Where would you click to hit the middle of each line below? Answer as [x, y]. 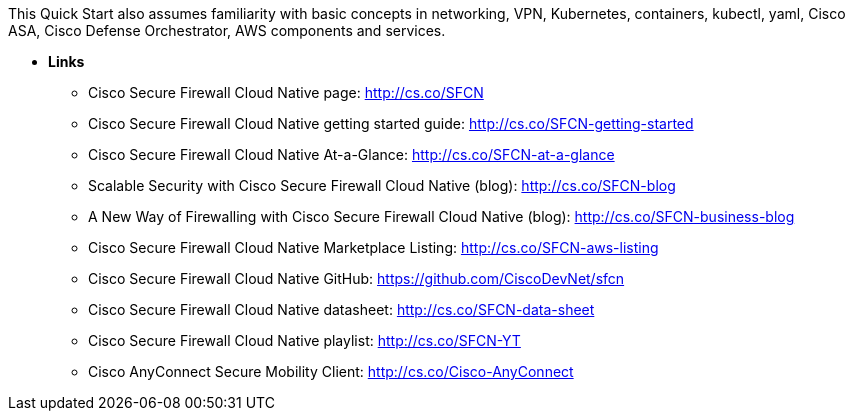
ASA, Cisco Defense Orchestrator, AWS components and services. [227, 30]
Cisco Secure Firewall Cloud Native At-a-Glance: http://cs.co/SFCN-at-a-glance [351, 154]
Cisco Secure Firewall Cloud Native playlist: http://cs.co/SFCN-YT [304, 340]
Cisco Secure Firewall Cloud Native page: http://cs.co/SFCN [286, 92]
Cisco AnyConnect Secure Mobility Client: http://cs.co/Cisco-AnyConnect [331, 371]
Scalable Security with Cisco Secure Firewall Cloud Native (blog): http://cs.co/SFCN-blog [382, 185]
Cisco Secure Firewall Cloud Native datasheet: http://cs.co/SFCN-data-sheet [341, 309]
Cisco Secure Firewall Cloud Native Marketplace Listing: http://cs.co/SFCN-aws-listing [373, 247]
